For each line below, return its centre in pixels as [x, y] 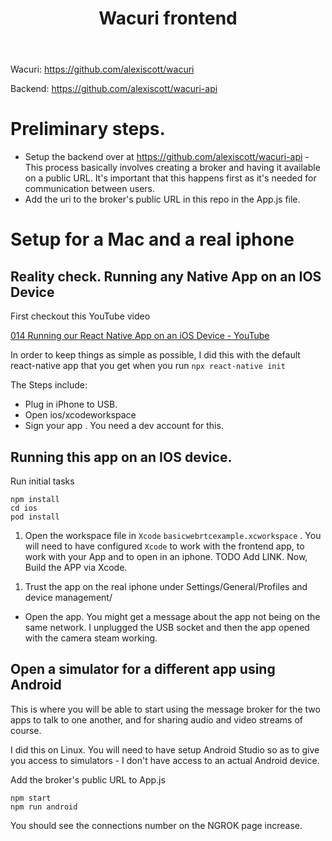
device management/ [68, 597]
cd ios [24, 508]
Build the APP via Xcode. [76, 567]
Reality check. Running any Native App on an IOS [166, 276]
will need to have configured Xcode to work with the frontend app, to [164, 546]
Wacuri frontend [168, 18]
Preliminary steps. [88, 129]
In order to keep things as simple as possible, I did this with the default [155, 355]
